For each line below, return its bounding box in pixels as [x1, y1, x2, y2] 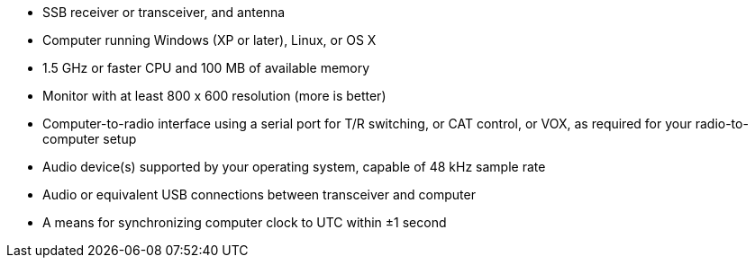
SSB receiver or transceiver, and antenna [42, 4, 286, 20]
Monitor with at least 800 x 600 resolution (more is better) [42, 88, 387, 103]
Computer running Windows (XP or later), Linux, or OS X [42, 32, 377, 48]
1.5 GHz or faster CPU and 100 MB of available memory [42, 60, 370, 75]
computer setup [42, 131, 137, 146]
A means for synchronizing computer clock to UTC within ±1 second [42, 215, 447, 230]
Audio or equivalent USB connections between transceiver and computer [42, 187, 476, 202]
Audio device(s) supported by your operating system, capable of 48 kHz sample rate [42, 159, 546, 174]
